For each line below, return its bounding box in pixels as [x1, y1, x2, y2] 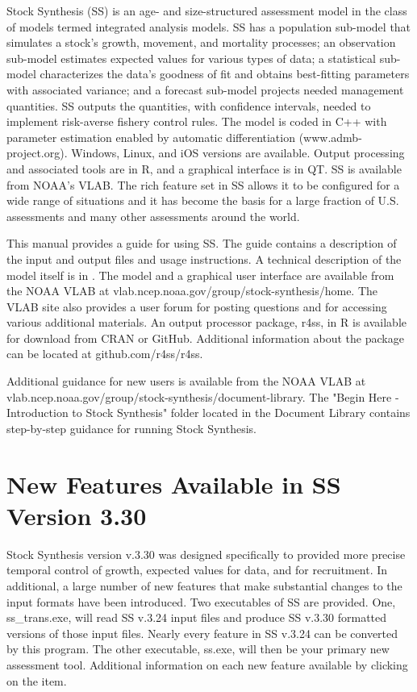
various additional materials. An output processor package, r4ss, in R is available [6, 314, 407, 331]
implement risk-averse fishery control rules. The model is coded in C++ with [6, 113, 387, 130]
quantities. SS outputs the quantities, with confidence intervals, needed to [6, 97, 371, 114]
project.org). [6, 144, 68, 161]
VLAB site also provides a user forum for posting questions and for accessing [6, 298, 387, 315]
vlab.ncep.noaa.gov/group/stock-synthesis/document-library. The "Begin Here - [6, 388, 399, 405]
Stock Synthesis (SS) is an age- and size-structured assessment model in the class [6, 2, 407, 19]
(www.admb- [298, 128, 362, 145]
